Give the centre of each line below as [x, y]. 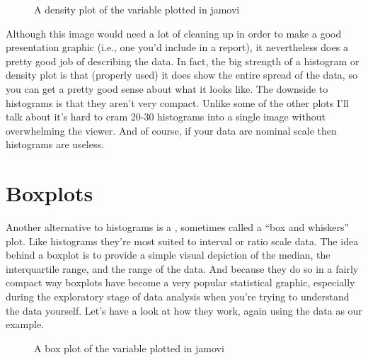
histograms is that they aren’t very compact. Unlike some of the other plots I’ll [177, 102]
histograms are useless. [55, 144]
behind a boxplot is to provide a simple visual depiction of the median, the [168, 255]
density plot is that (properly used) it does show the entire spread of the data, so [182, 75]
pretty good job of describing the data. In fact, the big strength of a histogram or [183, 61]
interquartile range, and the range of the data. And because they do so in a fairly [182, 268]
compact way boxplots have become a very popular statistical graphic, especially [180, 282]
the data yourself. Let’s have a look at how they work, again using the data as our [184, 310]
